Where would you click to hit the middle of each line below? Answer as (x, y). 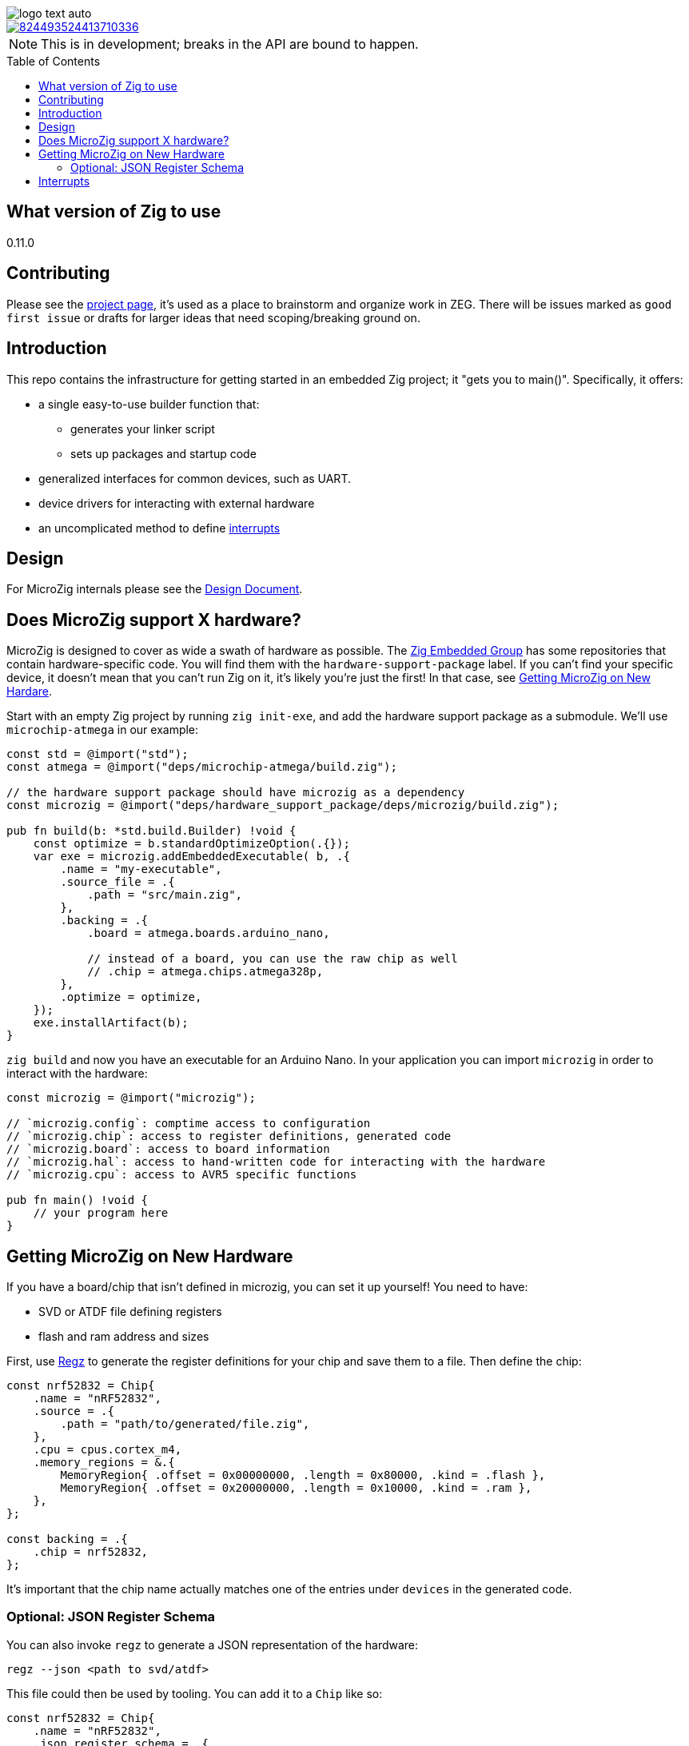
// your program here (101, 1213)
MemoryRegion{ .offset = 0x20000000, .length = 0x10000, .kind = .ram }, (296, 1488)
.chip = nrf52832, (91, 1552)
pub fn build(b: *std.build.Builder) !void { (151, 831)
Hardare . (29, 692)
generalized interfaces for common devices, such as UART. (195, 478)
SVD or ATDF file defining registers (130, 1312)
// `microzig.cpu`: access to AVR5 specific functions (182, 1175)
